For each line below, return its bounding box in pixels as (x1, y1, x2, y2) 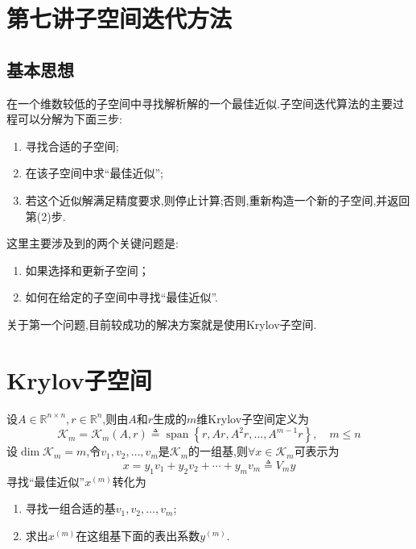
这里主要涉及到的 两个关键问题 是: (6, 235, 179, 252)
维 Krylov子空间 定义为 (196, 410, 310, 426)
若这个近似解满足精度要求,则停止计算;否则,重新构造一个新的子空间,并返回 (25, 191, 410, 208)
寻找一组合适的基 (25, 500, 116, 517)
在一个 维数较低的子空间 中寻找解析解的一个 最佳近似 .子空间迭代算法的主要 (6, 94, 393, 111)
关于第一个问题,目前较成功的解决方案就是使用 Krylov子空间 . (6, 315, 317, 332)
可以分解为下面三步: (17, 110, 122, 127)
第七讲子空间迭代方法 (6, 2, 233, 35)
